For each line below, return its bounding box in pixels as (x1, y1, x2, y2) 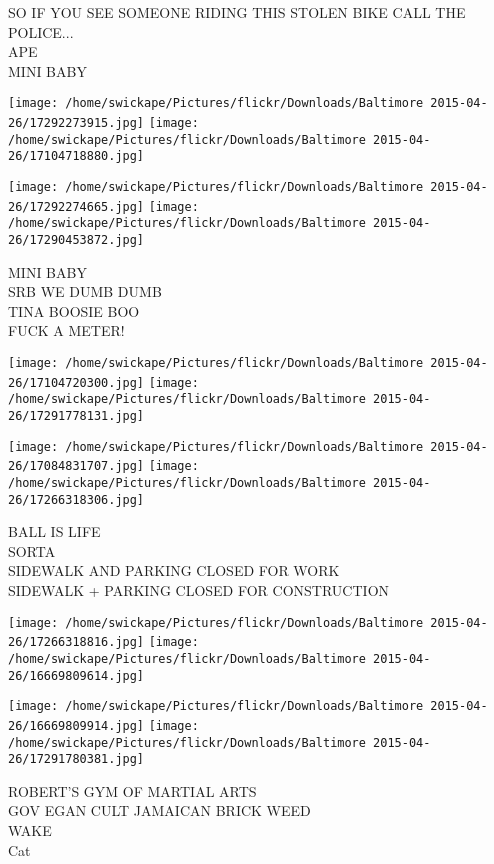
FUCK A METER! (8, 320, 125, 341)
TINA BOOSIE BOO (8, 300, 140, 321)
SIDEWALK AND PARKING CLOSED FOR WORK (8, 560, 340, 581)
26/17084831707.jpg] (8, 459, 145, 474)
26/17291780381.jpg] (8, 752, 145, 767)
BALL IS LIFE (8, 521, 101, 542)
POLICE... (8, 21, 74, 42)
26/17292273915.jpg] (8, 116, 145, 131)
